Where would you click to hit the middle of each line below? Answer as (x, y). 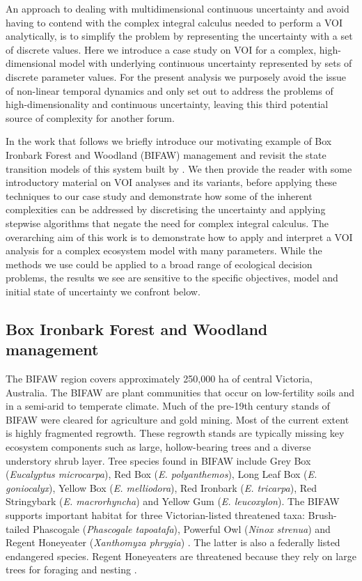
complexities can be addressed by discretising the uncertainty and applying (166, 209)
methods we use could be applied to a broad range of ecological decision (159, 264)
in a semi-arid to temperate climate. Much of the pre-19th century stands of (168, 406)
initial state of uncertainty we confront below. (103, 291)
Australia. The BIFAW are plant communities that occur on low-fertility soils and (180, 392)
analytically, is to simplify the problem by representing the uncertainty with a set (179, 36)
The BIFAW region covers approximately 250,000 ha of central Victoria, (159, 379)
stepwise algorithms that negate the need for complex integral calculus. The (167, 223)
